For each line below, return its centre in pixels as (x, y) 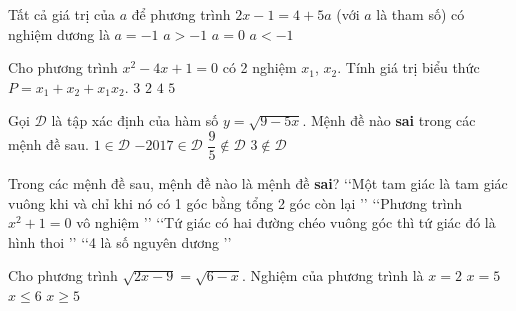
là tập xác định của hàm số (135, 120)
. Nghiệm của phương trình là (332, 275)
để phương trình (181, 14)
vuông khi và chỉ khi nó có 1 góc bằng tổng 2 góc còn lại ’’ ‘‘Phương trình (235, 202)
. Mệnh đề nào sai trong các (389, 120)
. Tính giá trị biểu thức (408, 67)
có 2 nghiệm (259, 67)
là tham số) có (420, 14)
